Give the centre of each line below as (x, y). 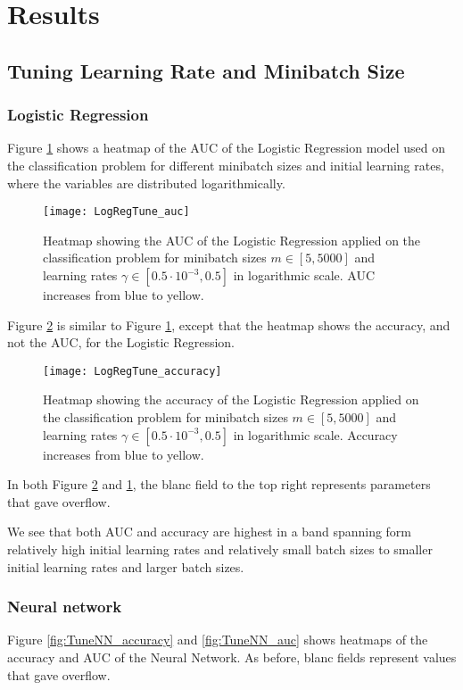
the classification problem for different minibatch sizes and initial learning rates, (226, 165)
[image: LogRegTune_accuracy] (132, 371)
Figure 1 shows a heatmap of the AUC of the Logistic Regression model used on (227, 148)
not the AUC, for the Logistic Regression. (121, 342)
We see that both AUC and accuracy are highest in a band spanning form (210, 532)
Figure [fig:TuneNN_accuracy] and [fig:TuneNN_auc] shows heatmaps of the (218, 640)
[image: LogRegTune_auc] (116, 212)
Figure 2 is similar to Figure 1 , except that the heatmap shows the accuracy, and (229, 324)
